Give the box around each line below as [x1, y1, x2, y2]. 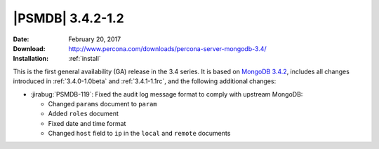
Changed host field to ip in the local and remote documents [48, 129, 231, 138]
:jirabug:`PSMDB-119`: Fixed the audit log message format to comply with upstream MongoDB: [30, 90, 303, 98]
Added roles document [48, 109, 119, 118]
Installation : [13, 55, 49, 63]
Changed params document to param [48, 99, 157, 108]
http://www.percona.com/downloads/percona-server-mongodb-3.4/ [68, 44, 267, 52]
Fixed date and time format [48, 119, 126, 127]
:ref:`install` [68, 55, 101, 63]
